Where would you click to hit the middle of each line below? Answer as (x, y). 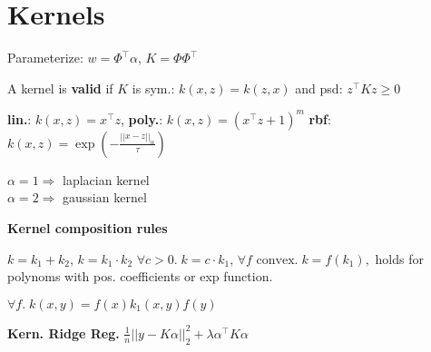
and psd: (319, 88)
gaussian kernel (105, 197)
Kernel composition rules (88, 228)
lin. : (20, 118)
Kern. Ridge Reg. (64, 332)
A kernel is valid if (60, 88)
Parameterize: (45, 58)
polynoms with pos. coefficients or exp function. (140, 276)
